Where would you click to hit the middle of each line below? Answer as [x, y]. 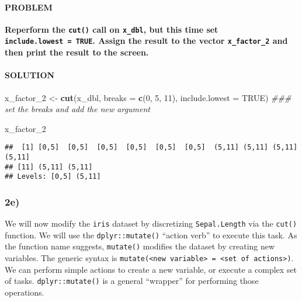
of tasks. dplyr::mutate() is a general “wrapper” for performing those [132, 281]
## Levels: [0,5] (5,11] [53, 177]
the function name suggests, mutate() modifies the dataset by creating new [140, 246]
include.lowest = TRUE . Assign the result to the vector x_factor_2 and [146, 41]
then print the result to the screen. [77, 52]
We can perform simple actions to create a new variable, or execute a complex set [151, 269]
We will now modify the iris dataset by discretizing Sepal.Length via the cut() [151, 223]
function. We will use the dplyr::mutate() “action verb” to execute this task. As [151, 235]
